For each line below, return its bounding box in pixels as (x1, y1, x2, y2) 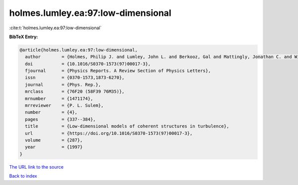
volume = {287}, (25, 137, 83, 143)
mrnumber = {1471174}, (25, 96, 93, 101)
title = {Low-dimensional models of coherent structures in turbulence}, (25, 123, 229, 129)
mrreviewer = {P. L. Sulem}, (25, 103, 104, 109)
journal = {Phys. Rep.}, (25, 82, 101, 87)
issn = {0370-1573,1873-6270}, (25, 75, 125, 80)
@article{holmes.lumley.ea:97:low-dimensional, (19, 47, 138, 53)
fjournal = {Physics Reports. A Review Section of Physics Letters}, (25, 68, 211, 74)
